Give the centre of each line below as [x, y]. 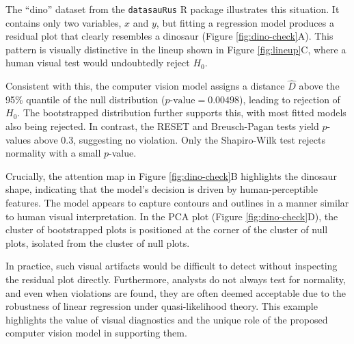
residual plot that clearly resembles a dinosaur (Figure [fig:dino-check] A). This [169, 36]
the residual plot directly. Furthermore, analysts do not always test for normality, [176, 279]
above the [319, 86]
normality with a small [53, 153]
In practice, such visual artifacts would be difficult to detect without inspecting [172, 266]
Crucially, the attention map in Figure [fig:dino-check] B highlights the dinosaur [171, 175]
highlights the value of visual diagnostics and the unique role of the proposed [167, 319]
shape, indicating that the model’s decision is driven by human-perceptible [162, 189]
